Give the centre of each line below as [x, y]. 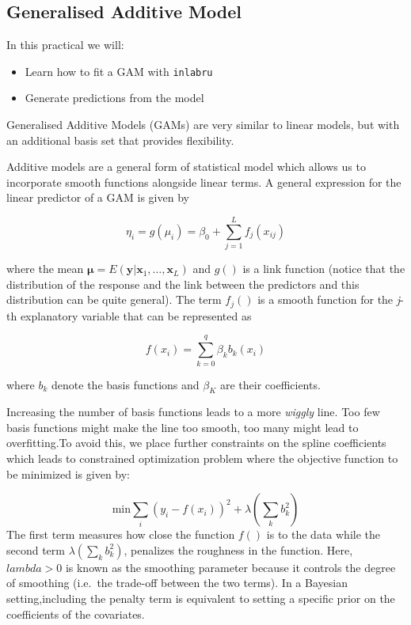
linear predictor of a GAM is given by [98, 197]
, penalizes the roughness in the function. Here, [238, 549]
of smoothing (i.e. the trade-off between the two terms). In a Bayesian [177, 583]
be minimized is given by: [68, 473]
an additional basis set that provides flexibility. [120, 140]
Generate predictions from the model [114, 98]
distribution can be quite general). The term [114, 299]
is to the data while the [323, 534]
